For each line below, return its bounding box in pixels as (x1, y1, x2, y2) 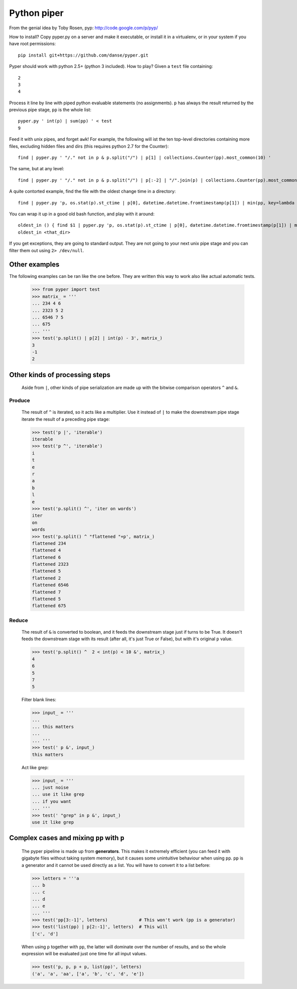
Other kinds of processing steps (9, 370, 111, 379)
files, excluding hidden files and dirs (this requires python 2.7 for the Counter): (9, 143, 169, 149)
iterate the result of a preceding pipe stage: (21, 416, 110, 422)
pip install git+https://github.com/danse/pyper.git (18, 52, 148, 58)
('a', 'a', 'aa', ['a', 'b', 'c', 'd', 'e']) (32, 971, 145, 977)
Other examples (9, 261, 59, 269)
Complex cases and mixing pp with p (9, 834, 125, 842)
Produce (9, 397, 30, 404)
